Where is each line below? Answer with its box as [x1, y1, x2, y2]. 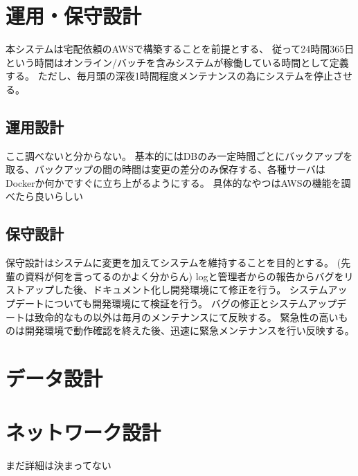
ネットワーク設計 [6, 418, 161, 446]
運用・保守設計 [6, 1, 142, 30]
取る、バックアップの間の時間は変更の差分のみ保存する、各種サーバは [6, 162, 325, 176]
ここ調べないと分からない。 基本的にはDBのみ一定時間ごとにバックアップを [6, 148, 353, 163]
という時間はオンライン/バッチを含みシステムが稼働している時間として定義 [6, 55, 349, 69]
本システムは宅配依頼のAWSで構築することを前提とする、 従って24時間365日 [6, 42, 355, 56]
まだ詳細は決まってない [6, 458, 111, 473]
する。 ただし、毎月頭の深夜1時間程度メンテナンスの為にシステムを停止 [6, 68, 333, 83]
